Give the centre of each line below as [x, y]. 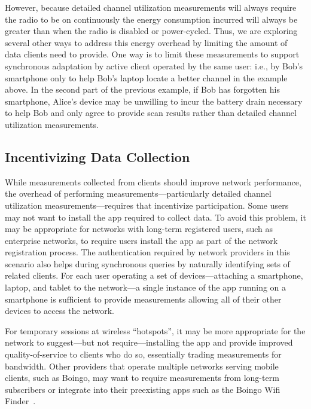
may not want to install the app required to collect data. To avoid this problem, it [155, 217]
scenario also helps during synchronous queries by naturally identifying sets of [147, 263]
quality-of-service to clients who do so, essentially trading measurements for [143, 354]
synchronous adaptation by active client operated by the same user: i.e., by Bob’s [154, 65]
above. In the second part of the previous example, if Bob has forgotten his [142, 89]
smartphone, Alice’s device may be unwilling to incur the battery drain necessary [154, 101]
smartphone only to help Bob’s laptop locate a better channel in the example [146, 77]
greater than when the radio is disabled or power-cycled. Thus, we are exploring [151, 31]
